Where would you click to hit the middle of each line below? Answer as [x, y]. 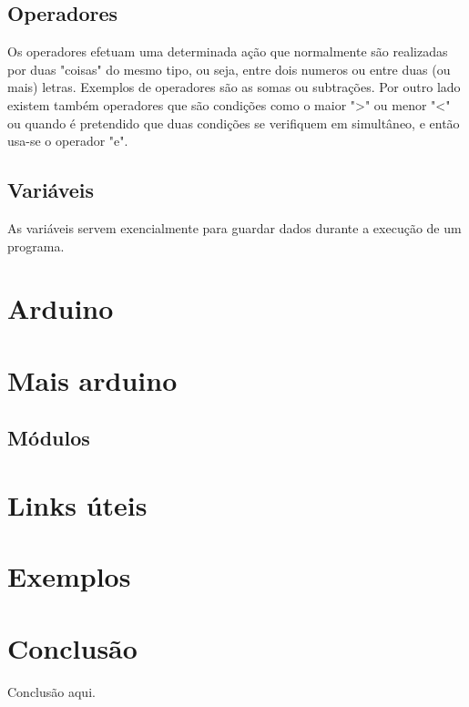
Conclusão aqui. [51, 691]
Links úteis [77, 504]
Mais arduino [92, 379]
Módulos [49, 438]
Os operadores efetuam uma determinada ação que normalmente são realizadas [228, 51]
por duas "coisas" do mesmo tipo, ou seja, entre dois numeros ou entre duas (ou [229, 69]
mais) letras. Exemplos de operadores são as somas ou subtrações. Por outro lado [234, 87]
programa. [36, 246]
